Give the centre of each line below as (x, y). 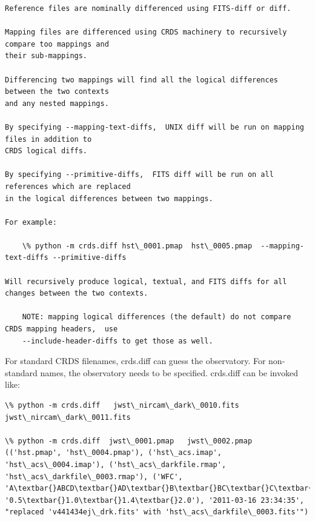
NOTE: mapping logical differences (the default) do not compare (157, 317)
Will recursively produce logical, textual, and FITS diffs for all (146, 281)
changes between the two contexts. (77, 294)
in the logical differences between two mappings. (109, 198)
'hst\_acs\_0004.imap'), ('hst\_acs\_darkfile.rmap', (116, 464)
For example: (31, 222)
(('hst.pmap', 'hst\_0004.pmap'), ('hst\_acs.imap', (113, 453)
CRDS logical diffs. (46, 151)
